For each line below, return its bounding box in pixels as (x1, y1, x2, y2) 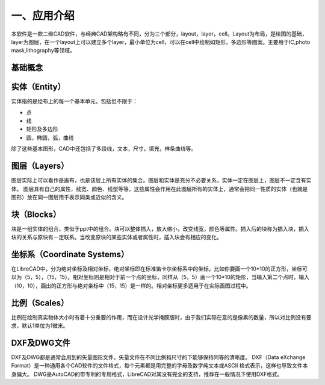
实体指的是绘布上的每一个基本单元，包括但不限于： (11, 98, 138, 105)
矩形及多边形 (26, 125, 58, 133)
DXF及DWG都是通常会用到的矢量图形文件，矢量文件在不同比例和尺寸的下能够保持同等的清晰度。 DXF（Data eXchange (11, 354, 306, 361)
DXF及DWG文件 (11, 337, 70, 348)
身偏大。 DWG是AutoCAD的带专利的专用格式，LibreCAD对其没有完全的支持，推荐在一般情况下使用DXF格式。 (11, 371, 283, 378)
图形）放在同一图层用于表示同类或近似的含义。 (11, 193, 128, 201)
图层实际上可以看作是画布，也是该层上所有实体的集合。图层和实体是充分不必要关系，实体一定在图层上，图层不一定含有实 (11, 177, 312, 184)
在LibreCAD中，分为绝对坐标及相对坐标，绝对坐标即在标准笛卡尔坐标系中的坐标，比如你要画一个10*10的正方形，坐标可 (11, 265, 308, 272)
